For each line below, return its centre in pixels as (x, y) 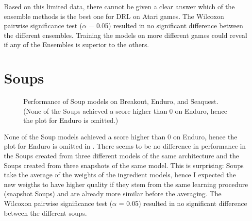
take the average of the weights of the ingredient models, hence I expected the (120, 175)
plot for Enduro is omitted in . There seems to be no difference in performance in (125, 146)
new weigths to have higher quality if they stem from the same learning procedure (126, 184)
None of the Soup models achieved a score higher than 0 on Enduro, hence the (121, 136)
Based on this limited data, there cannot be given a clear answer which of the (119, 6)
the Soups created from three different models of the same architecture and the (122, 156)
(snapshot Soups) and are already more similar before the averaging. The (113, 194)
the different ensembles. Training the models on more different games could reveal (126, 35)
